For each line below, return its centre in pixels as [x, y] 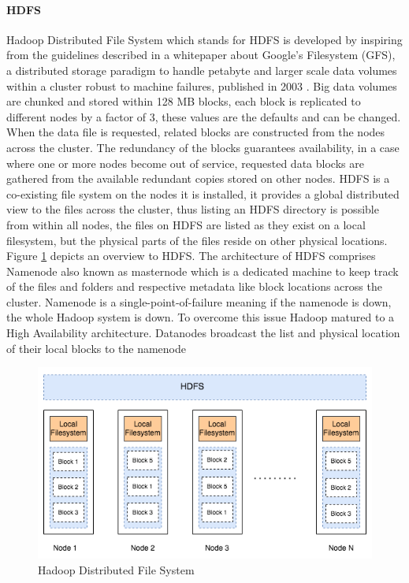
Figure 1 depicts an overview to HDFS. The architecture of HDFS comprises [191, 256]
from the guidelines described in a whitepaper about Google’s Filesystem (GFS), [201, 55]
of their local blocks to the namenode [97, 348]
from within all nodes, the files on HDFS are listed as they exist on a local [186, 224]
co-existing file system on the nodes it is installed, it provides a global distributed [203, 193]
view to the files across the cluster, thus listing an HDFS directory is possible [193, 209]
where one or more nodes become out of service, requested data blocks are [185, 163]
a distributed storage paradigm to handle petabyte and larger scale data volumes [202, 70]
